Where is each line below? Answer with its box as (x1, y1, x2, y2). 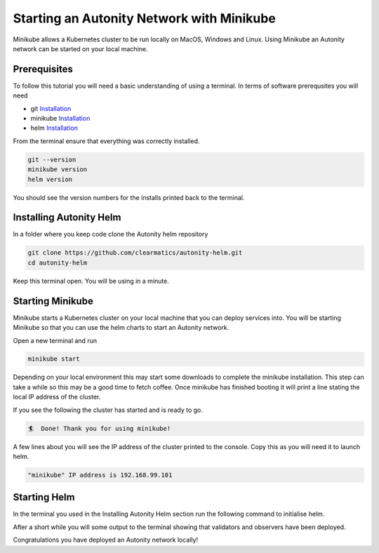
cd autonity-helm (27, 258, 88, 267)
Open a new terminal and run (13, 336, 98, 345)
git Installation (30, 104, 72, 112)
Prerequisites (13, 63, 73, 75)
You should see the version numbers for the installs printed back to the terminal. (13, 193, 245, 201)
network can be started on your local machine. (13, 44, 148, 53)
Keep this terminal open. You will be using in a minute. (13, 276, 170, 285)
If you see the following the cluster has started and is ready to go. (13, 406, 204, 414)
